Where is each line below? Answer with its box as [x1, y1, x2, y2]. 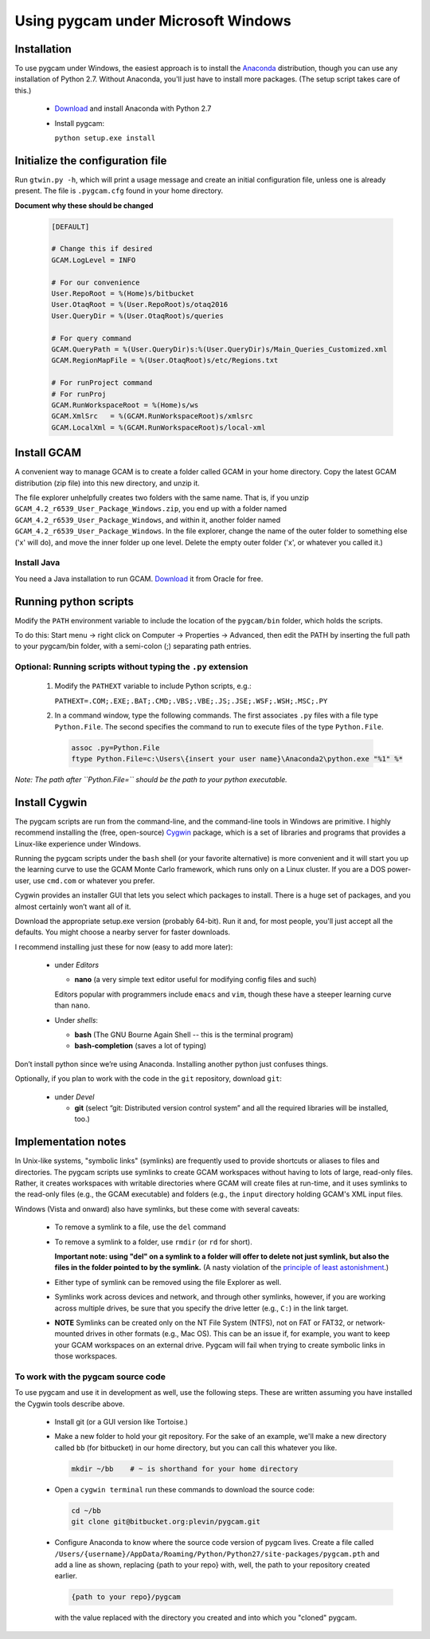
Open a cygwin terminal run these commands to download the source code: [54, 1484, 315, 1494]
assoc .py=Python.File [71, 743, 160, 753]
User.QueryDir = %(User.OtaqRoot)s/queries [51, 311, 225, 320]
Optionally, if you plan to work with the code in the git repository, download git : [14, 1074, 283, 1083]
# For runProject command [51, 379, 153, 387]
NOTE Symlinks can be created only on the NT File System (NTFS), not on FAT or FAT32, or [54, 1318, 354, 1327]
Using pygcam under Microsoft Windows [14, 12, 291, 29]
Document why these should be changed [14, 200, 154, 210]
